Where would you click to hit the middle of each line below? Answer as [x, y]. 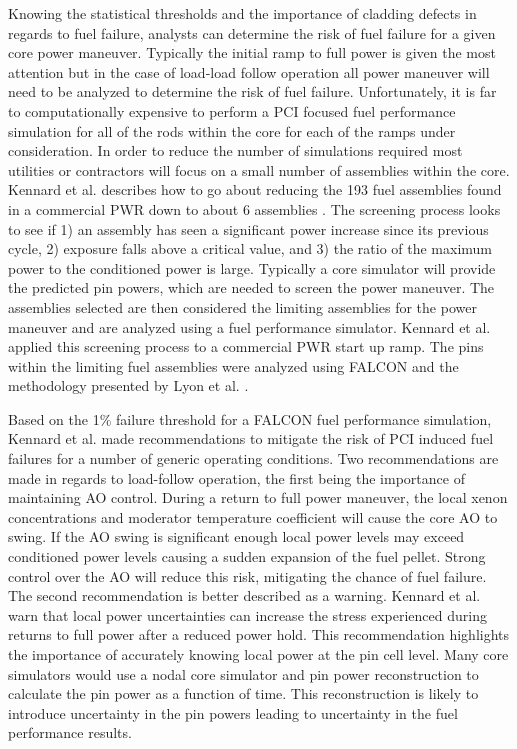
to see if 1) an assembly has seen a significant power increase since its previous [248, 228]
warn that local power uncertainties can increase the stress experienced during [247, 614]
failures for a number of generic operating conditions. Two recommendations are [253, 458]
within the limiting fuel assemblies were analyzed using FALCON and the [233, 365]
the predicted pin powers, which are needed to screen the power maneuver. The [251, 287]
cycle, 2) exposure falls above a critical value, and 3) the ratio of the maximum [250, 248]
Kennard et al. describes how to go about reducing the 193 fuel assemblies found [255, 189]
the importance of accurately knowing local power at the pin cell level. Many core [258, 654]
